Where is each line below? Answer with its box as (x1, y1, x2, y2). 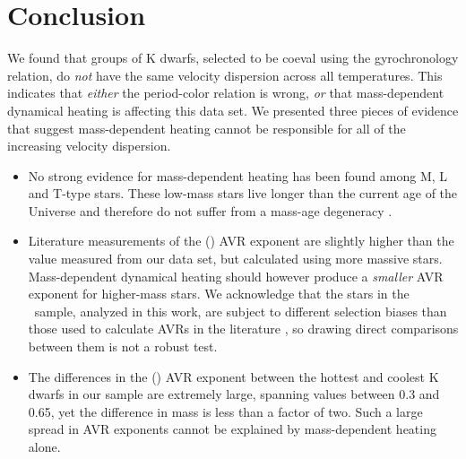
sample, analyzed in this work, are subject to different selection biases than (34, 301, 447, 320)
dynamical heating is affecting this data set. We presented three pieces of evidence (7, 100, 459, 119)
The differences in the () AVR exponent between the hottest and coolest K (28, 367, 439, 385)
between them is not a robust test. (28, 337, 218, 356)
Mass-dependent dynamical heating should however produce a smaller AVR (28, 266, 444, 285)
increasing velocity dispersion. (7, 136, 171, 155)
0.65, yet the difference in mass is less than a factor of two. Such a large (28, 402, 423, 420)
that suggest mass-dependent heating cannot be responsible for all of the (7, 118, 406, 137)
